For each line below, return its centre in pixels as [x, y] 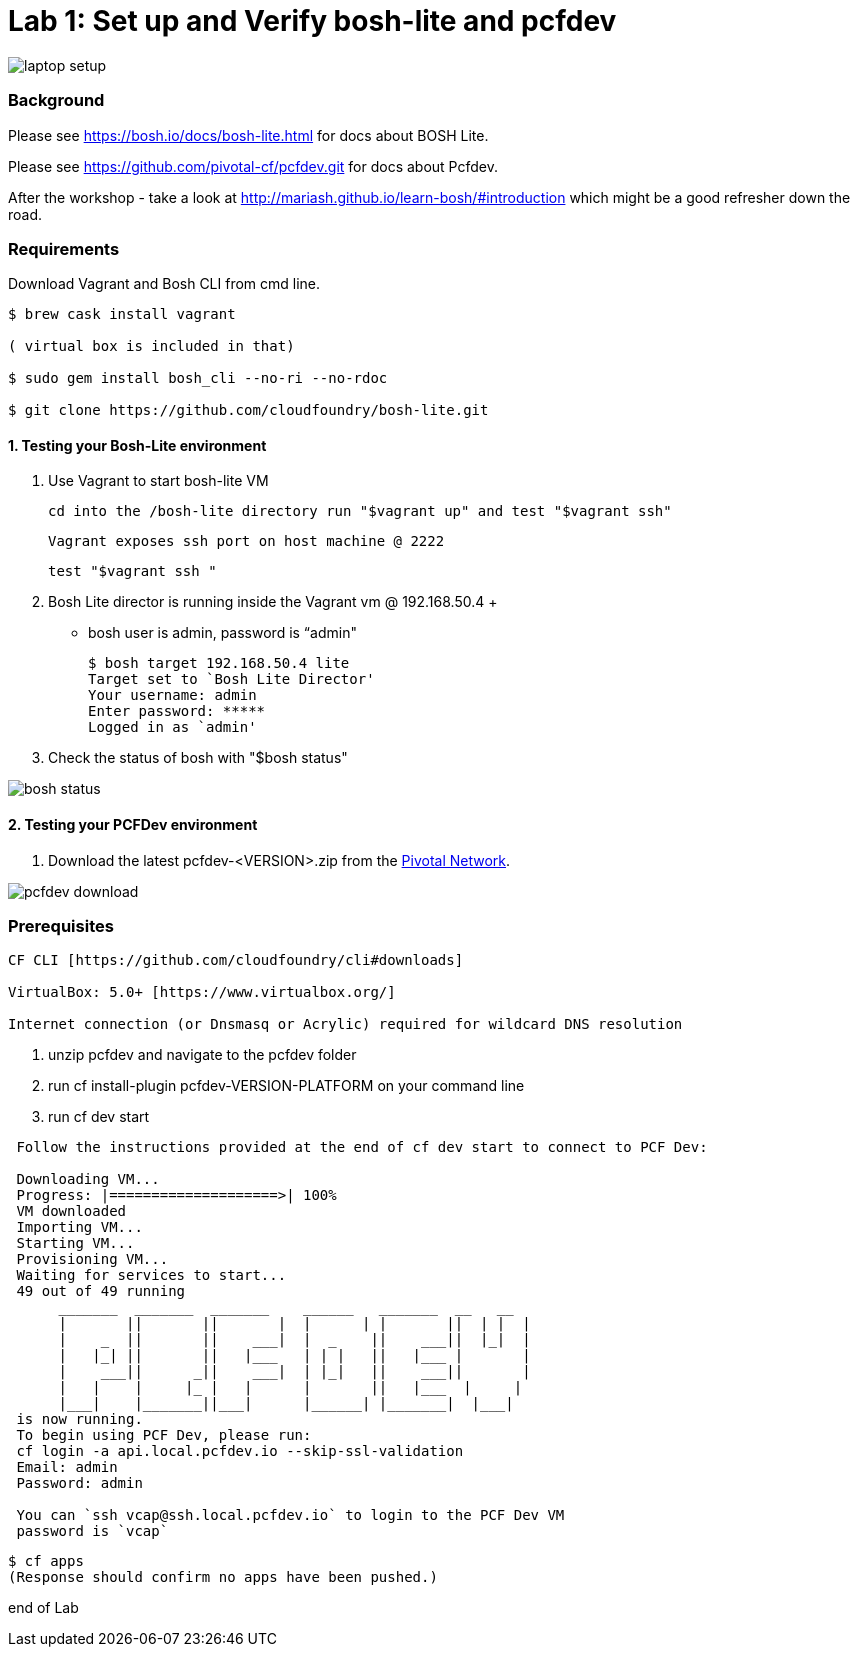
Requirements [64, 248]
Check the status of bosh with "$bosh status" [198, 758]
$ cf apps [46, 1561]
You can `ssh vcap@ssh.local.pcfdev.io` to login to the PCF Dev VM [290, 1515]
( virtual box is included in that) [151, 346]
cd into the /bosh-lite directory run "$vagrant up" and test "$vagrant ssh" [360, 511]
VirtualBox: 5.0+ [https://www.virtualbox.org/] [202, 992]
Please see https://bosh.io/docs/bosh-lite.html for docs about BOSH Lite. [248, 135]
